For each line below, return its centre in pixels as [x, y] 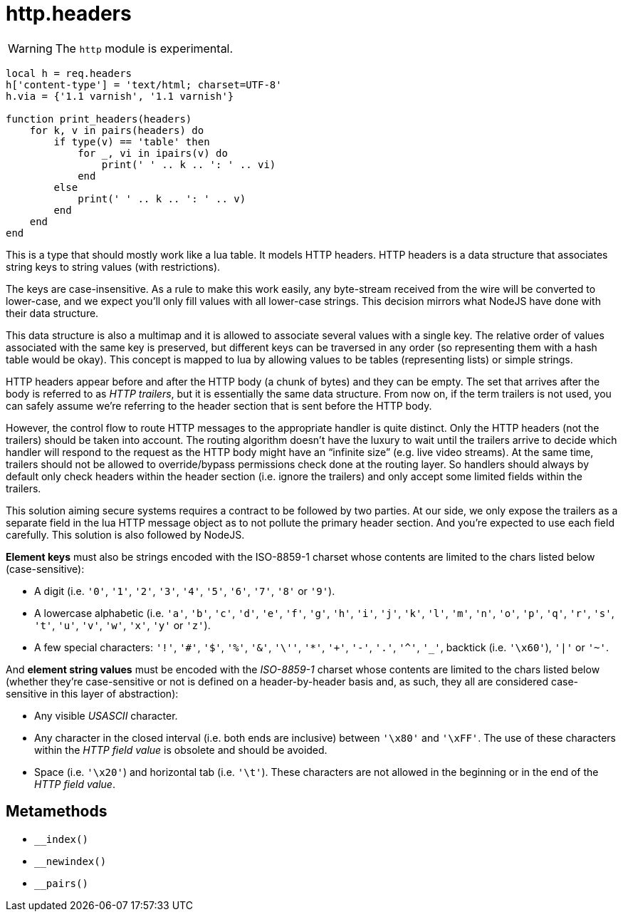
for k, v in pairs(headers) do [117, 130]
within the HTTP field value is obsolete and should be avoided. [181, 750]
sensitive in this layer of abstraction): [92, 693]
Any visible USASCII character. [106, 715]
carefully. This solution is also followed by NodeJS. [125, 534]
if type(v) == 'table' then [132, 141]
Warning [30, 48]
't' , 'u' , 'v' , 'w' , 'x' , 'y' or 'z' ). [122, 625]
